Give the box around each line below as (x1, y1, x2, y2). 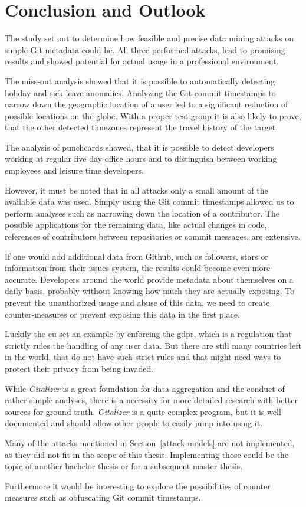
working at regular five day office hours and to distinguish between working (5, 152, 277, 165)
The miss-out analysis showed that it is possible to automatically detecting (5, 74, 275, 87)
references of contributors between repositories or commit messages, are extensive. (5, 230, 301, 243)
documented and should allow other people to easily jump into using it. (5, 417, 263, 429)
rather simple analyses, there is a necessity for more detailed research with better (5, 394, 298, 406)
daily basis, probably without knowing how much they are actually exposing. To (5, 284, 295, 297)
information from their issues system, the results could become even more (5, 261, 271, 274)
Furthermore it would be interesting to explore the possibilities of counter (5, 479, 271, 492)
